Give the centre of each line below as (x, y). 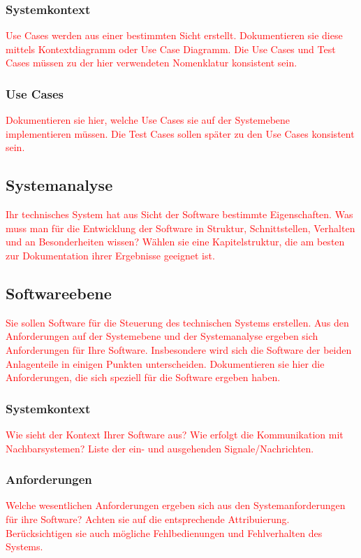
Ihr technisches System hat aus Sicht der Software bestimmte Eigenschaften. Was (179, 214)
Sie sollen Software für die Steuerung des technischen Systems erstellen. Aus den (177, 322)
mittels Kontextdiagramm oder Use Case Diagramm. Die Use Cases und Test (171, 49)
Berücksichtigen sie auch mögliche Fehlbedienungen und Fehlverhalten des (164, 532)
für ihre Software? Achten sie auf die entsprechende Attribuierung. (148, 518)
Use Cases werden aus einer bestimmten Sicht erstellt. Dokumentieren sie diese (174, 35)
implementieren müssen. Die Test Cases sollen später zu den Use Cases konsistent (180, 133)
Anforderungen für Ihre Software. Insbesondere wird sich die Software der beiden (179, 349)
